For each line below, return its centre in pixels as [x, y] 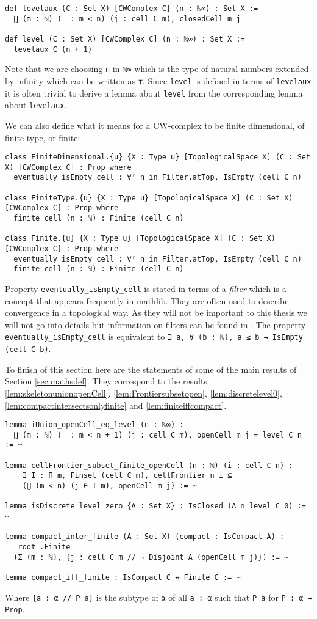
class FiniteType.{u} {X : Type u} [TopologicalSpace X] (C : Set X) [149, 198]
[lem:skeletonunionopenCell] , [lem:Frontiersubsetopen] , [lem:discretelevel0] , [144, 393]
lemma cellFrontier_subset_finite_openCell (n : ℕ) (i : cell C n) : [149, 465]
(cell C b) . [28, 349]
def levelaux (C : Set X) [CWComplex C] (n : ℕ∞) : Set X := [132, 9]
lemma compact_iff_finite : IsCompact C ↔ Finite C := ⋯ [123, 577]
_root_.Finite [42, 547]
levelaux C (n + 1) [53, 49]
